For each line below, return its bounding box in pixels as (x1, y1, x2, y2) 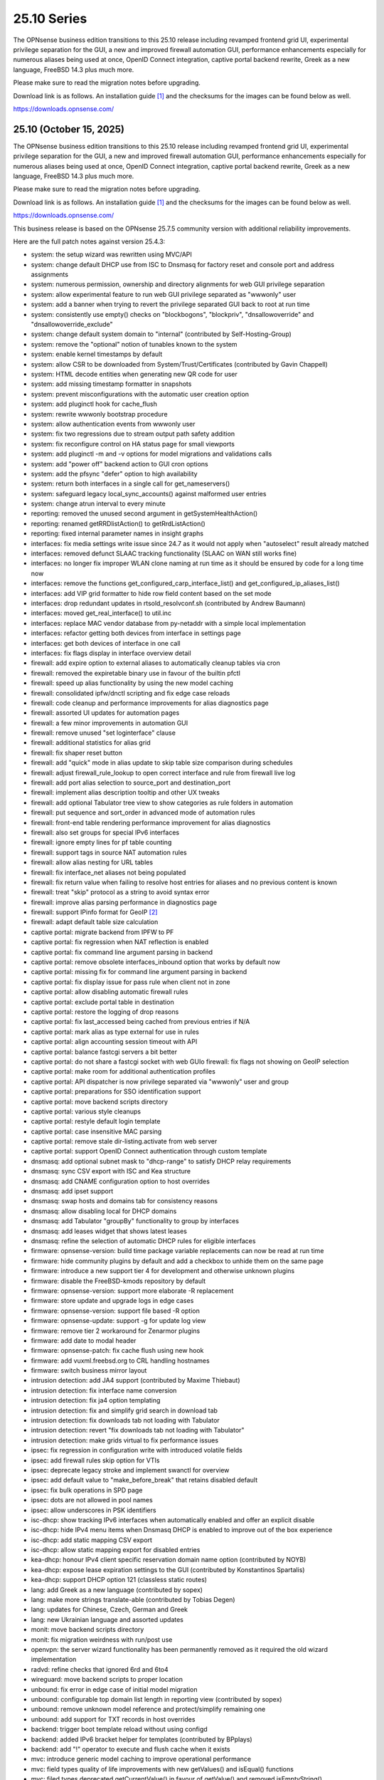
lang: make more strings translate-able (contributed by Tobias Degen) (31, 1596, 235, 1604)
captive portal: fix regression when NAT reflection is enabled (31, 938, 209, 946)
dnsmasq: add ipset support (31, 1187, 114, 1195)
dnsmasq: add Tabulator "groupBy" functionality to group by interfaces (31, 1217, 240, 1225)
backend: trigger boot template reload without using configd (31, 1725, 208, 1734)
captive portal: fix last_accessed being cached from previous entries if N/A (31, 1017, 250, 1026)
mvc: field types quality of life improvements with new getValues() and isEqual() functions (31, 1764, 294, 1773)
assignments (31, 271, 69, 279)
